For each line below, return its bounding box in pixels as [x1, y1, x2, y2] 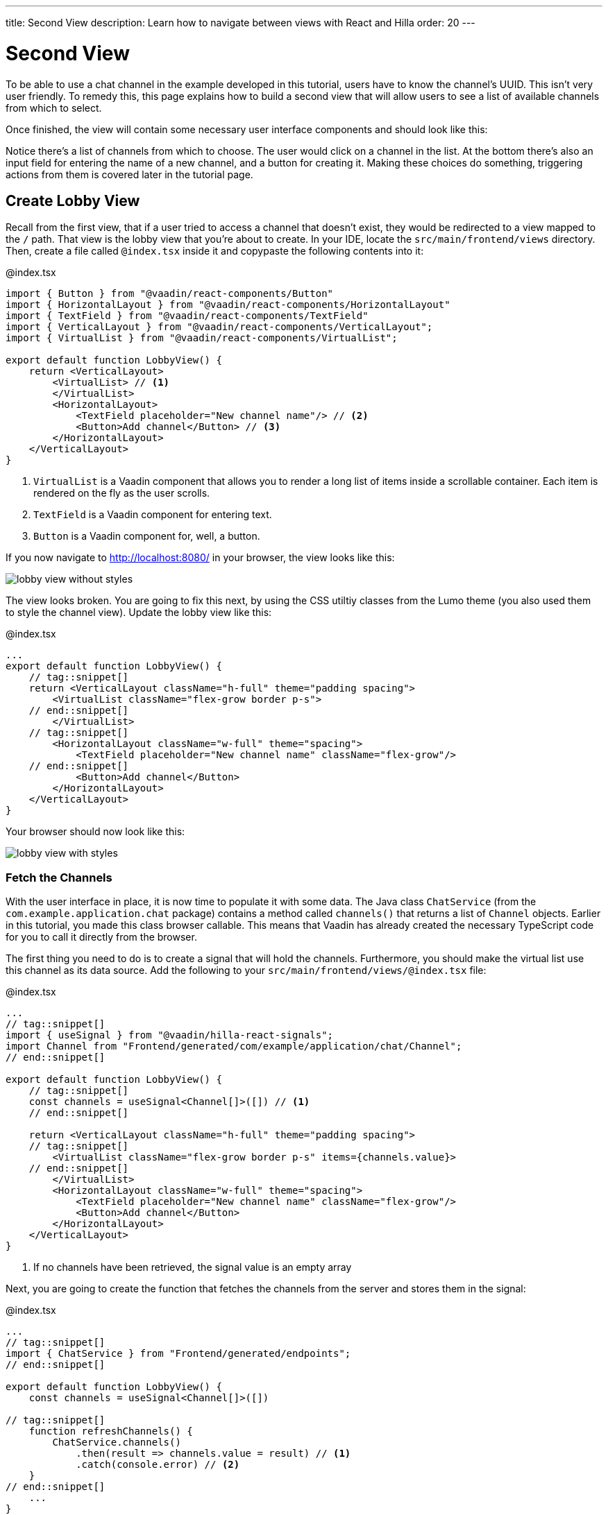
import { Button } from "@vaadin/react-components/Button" [6, 288, 334, 300]
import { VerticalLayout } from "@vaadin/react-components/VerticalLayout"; [6, 321, 433, 333]
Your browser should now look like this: [6, 825, 185, 838]
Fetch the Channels [6, 870, 112, 884]
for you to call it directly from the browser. [6, 931, 197, 943]
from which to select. [6, 101, 102, 114]
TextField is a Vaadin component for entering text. [33, 508, 272, 521]
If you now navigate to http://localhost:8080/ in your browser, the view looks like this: [6, 551, 395, 564]
